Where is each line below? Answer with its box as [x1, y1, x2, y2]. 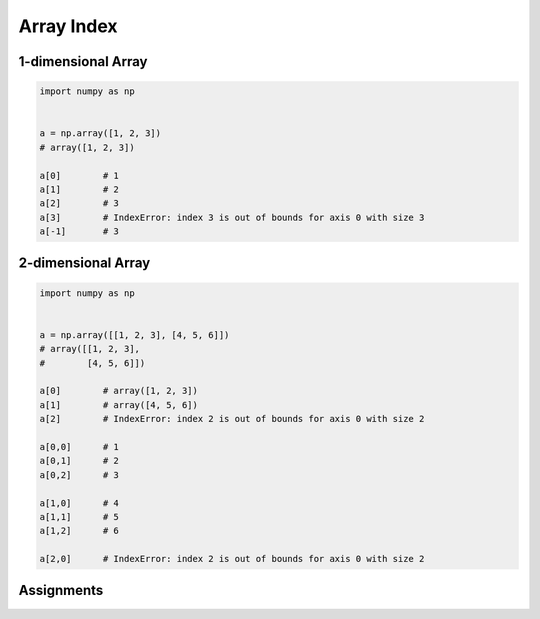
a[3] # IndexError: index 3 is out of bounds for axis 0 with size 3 [39, 211, 425, 223]
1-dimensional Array [18, 53, 148, 70]
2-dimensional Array [18, 255, 151, 272]
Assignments [18, 582, 104, 599]
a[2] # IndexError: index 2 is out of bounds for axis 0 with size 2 [39, 413, 425, 425]
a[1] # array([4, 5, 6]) [39, 399, 199, 410]
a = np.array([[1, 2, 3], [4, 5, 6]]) [39, 329, 230, 340]
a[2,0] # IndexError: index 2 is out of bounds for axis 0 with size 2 [39, 553, 425, 565]
